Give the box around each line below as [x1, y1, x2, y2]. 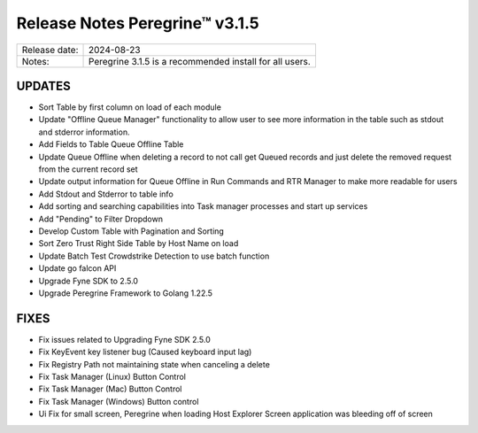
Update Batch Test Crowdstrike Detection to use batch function [38, 251, 270, 261]
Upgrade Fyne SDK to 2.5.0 [38, 275, 139, 286]
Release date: [21, 43, 79, 56]
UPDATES [16, 78, 71, 93]
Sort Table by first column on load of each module [38, 102, 221, 112]
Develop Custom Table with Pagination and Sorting [38, 226, 225, 236]
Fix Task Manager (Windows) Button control [38, 396, 199, 406]
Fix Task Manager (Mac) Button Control [38, 383, 182, 394]
